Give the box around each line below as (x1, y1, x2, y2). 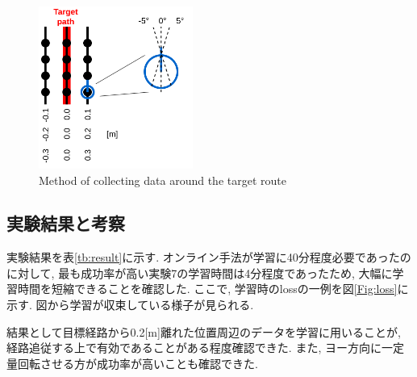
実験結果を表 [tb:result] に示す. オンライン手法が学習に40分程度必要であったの (6, 249, 411, 266)
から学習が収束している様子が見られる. (47, 296, 254, 313)
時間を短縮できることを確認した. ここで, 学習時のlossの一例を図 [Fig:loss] (17, 280, 398, 297)
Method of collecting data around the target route (39, 171, 286, 188)
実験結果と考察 (6, 211, 125, 236)
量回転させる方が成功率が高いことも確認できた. (6, 354, 258, 371)
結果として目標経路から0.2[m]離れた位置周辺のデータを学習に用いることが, (6, 323, 401, 340)
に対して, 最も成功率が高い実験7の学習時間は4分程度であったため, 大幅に (6, 264, 393, 281)
